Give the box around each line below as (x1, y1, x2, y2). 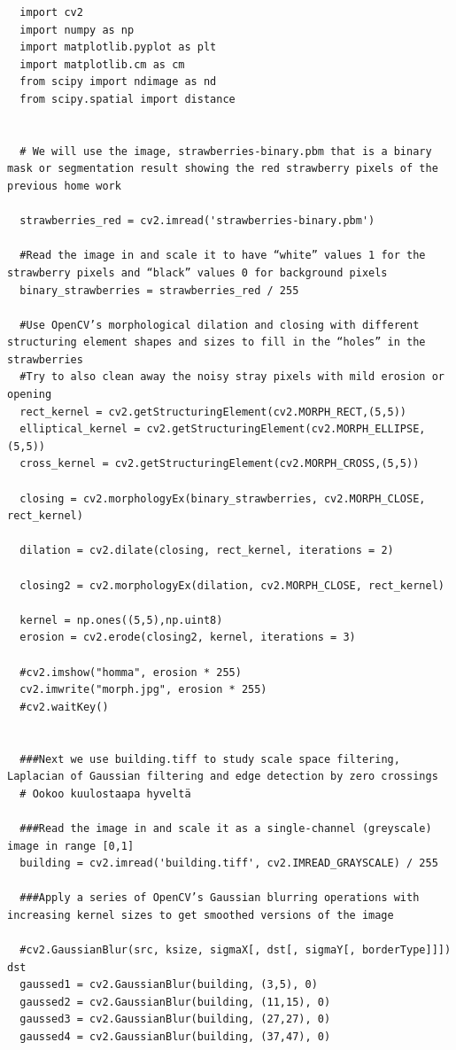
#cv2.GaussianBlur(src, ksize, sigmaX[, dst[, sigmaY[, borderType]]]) (19, 944, 452, 957)
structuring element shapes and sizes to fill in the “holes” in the (7, 336, 426, 349)
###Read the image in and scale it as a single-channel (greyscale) (19, 821, 432, 835)
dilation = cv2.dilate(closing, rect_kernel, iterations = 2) (19, 544, 394, 557)
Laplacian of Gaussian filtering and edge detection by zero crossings (7, 770, 438, 783)
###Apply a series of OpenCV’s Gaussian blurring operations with (19, 891, 420, 905)
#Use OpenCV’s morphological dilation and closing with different (19, 318, 420, 331)
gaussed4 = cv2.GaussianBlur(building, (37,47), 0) (19, 1031, 331, 1044)
